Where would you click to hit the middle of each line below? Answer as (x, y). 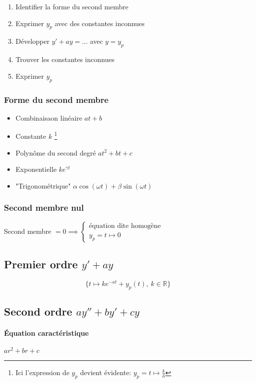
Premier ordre (41, 264)
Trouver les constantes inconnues (65, 59)
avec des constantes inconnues (100, 23)
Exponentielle (36, 169)
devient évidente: (106, 372)
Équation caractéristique (47, 333)
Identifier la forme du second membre (72, 6)
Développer (32, 41)
